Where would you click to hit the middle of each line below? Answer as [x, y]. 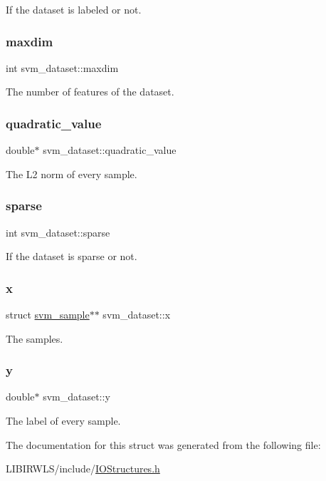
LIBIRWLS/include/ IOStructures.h [83, 469]
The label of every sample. [63, 421]
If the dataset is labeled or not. [74, 9]
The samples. [35, 338]
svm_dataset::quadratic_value [110, 150]
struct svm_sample [48, 315]
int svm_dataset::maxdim [62, 67]
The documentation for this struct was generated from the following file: [163, 444]
